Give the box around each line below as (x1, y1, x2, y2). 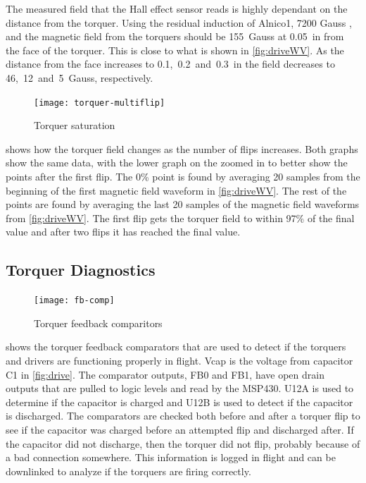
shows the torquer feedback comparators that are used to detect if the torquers (6, 339, 346, 354)
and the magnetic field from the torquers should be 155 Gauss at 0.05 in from (6, 29, 344, 44)
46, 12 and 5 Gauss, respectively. (6, 70, 153, 85)
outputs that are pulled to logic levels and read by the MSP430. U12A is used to (6, 381, 354, 396)
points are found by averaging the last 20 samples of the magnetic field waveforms (6, 197, 360, 212)
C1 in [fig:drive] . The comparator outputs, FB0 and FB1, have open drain (6, 367, 324, 381)
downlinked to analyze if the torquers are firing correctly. (6, 463, 251, 478)
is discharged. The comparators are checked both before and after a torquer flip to (6, 408, 360, 423)
